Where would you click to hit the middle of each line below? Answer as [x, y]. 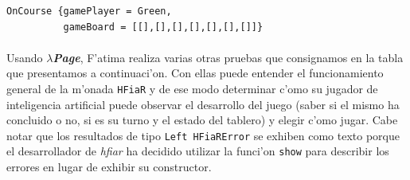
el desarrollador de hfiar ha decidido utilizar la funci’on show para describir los [198, 151]
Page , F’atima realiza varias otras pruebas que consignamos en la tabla [228, 57]
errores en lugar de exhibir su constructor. [109, 167]
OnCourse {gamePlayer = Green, [89, 11]
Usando [25, 57]
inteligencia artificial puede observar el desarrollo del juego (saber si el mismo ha [203, 104]
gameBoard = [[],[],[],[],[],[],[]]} [163, 27]
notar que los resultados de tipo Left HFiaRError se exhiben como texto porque [203, 135]
